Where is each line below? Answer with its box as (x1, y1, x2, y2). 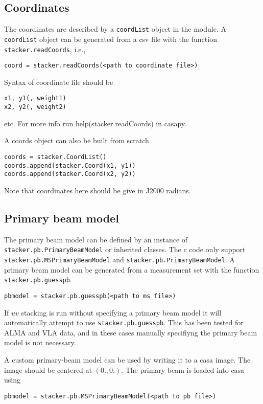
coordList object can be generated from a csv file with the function (4, 33, 217, 44)
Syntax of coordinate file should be (4, 76, 113, 87)
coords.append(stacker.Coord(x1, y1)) (4, 162, 136, 169)
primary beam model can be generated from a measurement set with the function (4, 264, 259, 275)
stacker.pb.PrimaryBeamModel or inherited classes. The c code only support (4, 244, 246, 255)
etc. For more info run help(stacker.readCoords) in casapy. (4, 118, 186, 128)
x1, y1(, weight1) (4, 95, 66, 102)
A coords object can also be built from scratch (4, 135, 149, 146)
